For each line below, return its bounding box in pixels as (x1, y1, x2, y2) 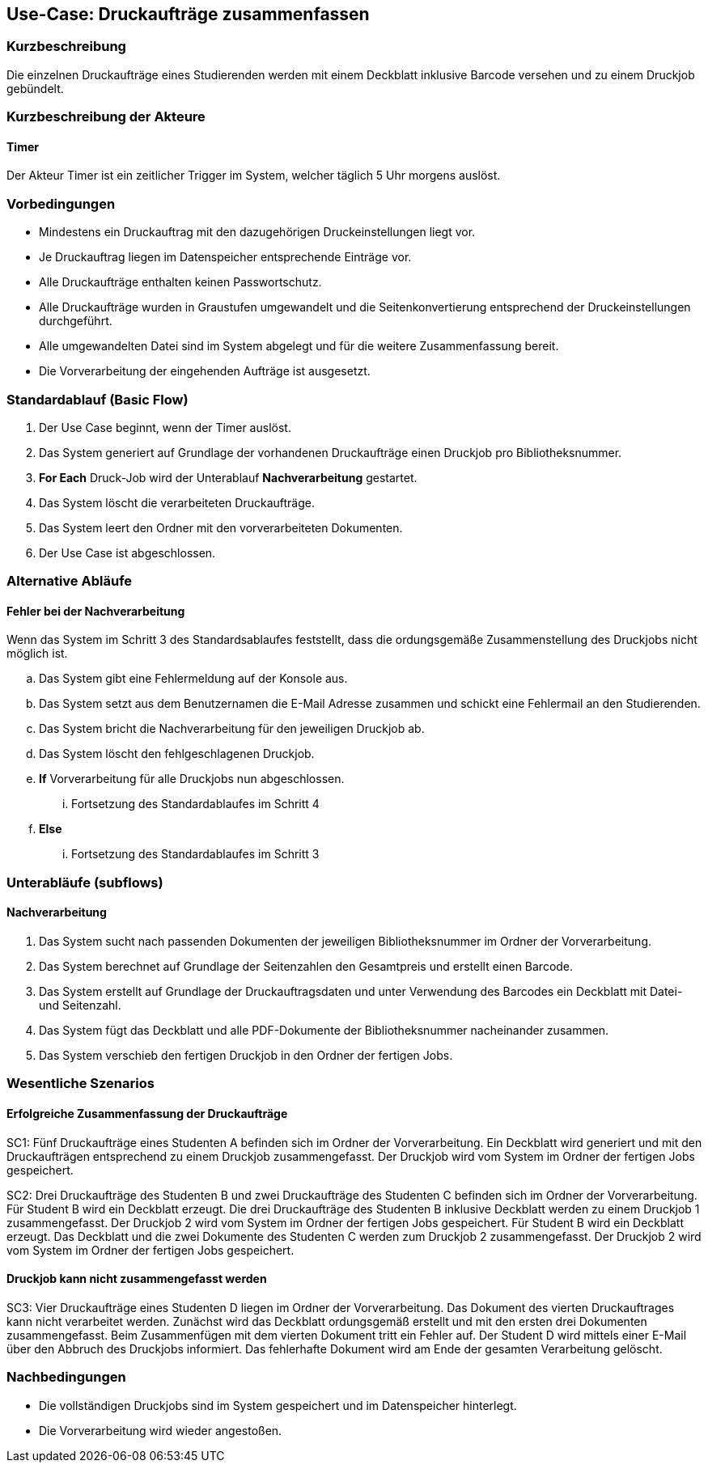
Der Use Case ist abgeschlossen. (39, 545, 216, 560)
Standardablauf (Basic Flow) (6, 391, 189, 408)
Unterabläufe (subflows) (6, 874, 163, 891)
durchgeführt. (39, 314, 112, 328)
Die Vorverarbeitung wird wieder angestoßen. (39, 1423, 282, 1437)
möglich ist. (6, 646, 68, 661)
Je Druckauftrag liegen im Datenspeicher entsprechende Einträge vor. (39, 250, 412, 265)
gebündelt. (6, 81, 64, 95)
